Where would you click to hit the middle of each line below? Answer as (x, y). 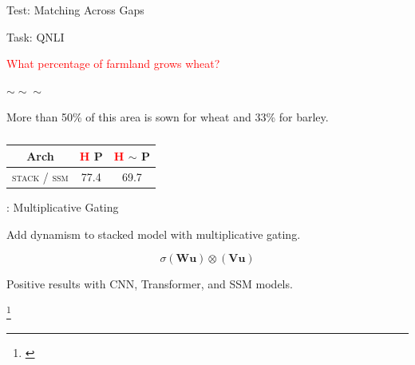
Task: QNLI (36, 36)
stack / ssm (40, 176)
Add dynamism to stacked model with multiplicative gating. (154, 234)
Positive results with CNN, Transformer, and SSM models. (150, 284)
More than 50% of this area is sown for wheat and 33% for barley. (168, 117)
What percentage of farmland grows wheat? (113, 63)
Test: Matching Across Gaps (75, 10)
